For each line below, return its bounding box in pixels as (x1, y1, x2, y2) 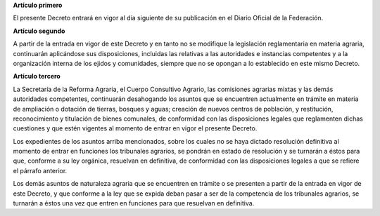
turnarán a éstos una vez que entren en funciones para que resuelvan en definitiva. (13, 199, 255, 208)
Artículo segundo (13, 27, 65, 35)
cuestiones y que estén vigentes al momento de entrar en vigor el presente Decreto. (13, 124, 258, 133)
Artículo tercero (13, 72, 61, 81)
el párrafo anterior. (13, 166, 68, 175)
